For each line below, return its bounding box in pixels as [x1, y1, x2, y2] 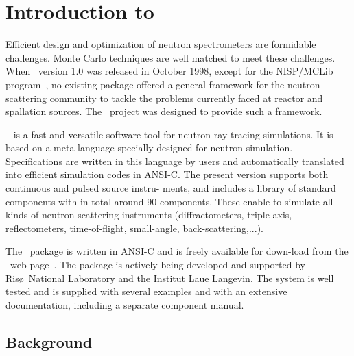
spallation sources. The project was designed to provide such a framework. [5, 104, 322, 118]
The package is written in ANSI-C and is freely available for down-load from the [5, 244, 349, 258]
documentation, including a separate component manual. [5, 297, 244, 311]
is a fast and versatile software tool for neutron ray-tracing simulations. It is [13, 127, 333, 141]
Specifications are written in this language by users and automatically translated [5, 153, 344, 168]
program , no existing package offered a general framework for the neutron [5, 77, 320, 91]
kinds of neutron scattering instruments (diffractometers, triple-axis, [5, 207, 292, 222]
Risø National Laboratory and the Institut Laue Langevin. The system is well [5, 270, 334, 285]
